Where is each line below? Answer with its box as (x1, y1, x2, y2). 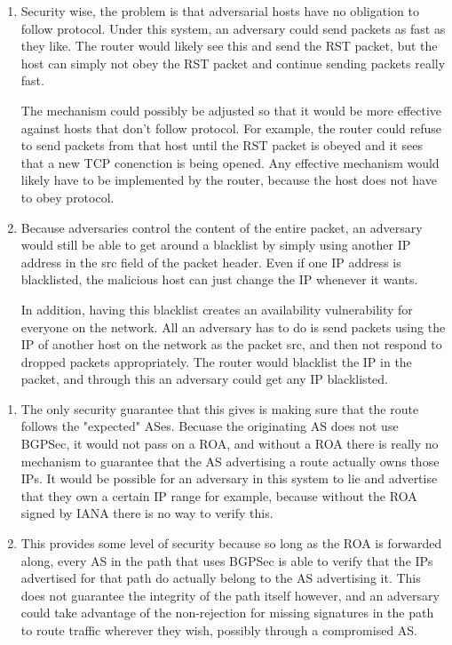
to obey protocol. (20, 187, 115, 206)
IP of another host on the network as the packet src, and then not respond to (20, 335, 442, 354)
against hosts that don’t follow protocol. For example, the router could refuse (20, 118, 442, 137)
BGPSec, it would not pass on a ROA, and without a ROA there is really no (20, 434, 439, 453)
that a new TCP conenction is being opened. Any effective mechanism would (20, 153, 440, 171)
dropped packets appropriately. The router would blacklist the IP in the (20, 352, 412, 370)
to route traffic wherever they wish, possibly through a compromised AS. (20, 621, 418, 639)
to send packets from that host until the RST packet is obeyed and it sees (20, 136, 423, 155)
